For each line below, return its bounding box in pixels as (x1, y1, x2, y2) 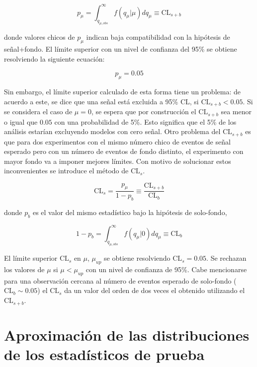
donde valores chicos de (4, 32, 75, 42)
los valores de (4, 264, 45, 275)
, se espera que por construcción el (91, 106, 196, 117)
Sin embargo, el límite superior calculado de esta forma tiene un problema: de (4, 86, 241, 97)
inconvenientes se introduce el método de (4, 165, 129, 176)
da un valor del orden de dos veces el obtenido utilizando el (64, 285, 245, 295)
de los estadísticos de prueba (4, 344, 205, 364)
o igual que (4, 116, 38, 127)
